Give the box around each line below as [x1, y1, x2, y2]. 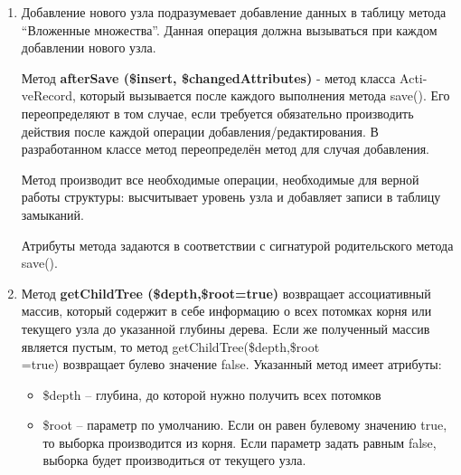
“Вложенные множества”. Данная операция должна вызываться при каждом [21, 20, 437, 39]
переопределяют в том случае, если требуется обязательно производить [21, 103, 414, 122]
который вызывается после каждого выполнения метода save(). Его [80, 86, 450, 105]
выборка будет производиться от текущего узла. [42, 451, 306, 470]
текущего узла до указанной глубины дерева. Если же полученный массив [21, 318, 430, 337]
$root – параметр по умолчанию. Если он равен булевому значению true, [42, 415, 447, 434]
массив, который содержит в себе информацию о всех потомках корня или [21, 301, 432, 320]
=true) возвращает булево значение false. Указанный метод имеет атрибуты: [21, 355, 442, 374]
